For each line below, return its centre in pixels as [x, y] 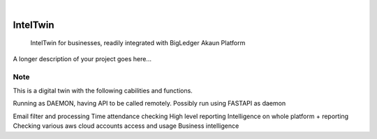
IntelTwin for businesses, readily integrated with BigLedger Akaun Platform [138, 43]
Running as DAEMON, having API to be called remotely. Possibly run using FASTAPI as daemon [149, 104]
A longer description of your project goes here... [82, 58]
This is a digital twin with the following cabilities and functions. [103, 90]
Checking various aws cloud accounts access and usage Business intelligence [126, 126]
